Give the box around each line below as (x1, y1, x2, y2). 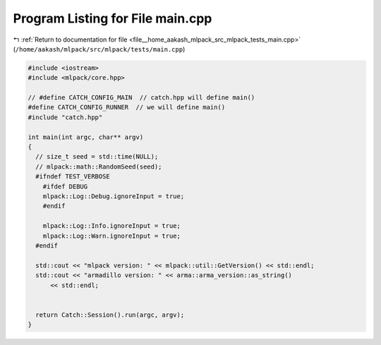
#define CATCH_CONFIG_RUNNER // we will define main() (28, 103, 226, 111)
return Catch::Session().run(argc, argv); (35, 310, 185, 319)
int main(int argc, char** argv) (28, 133, 144, 141)
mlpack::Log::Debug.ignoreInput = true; (42, 193, 185, 200)
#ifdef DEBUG (42, 182, 88, 190)
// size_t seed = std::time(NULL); (35, 152, 159, 161)
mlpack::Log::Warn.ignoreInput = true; (42, 231, 181, 240)
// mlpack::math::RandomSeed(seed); (35, 162, 162, 171)
